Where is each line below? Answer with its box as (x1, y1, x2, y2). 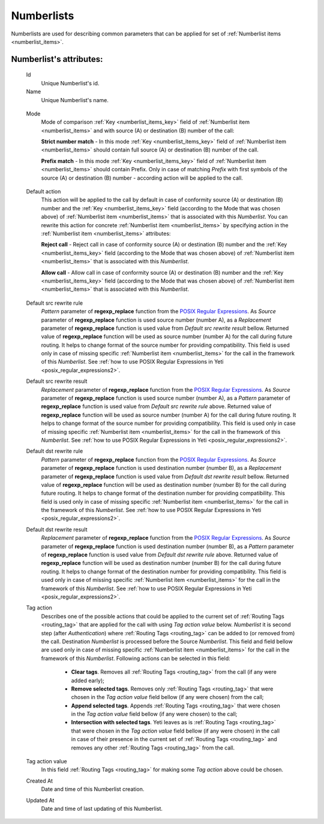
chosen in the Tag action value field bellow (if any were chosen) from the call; (71, 694, 264, 701)
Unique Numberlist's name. (41, 96, 109, 103)
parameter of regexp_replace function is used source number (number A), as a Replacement (41, 316, 271, 323)
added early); (71, 677, 104, 684)
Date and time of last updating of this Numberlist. (41, 805, 163, 812)
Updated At (26, 796, 55, 804)
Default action (26, 188, 61, 195)
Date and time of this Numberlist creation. (41, 786, 145, 793)
